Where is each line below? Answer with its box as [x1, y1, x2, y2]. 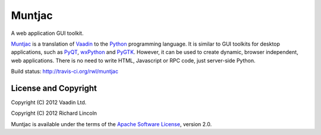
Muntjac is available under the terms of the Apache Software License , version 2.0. [11, 120, 212, 127]
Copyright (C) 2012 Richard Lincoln [11, 110, 97, 117]
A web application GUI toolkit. [11, 30, 84, 37]
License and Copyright [11, 83, 97, 93]
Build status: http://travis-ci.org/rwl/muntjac [11, 68, 119, 75]
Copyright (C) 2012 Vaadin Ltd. [11, 99, 87, 106]
